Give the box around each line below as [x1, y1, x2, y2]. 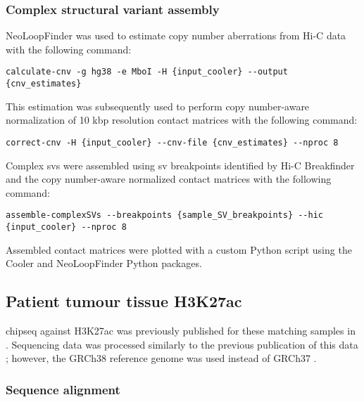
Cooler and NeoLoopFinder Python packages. [6, 256, 202, 271]
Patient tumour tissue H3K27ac [6, 290, 242, 312]
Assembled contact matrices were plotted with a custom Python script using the [6, 242, 352, 257]
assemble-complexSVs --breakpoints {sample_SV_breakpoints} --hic [6, 210, 324, 221]
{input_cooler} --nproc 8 [6, 222, 127, 232]
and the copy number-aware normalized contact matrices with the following [6, 171, 332, 186]
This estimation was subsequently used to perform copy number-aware [6, 98, 310, 113]
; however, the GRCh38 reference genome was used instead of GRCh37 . [6, 351, 317, 365]
